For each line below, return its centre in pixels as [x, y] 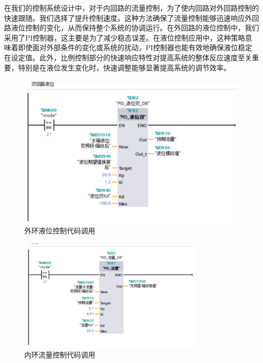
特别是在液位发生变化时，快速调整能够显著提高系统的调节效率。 [124, 67]
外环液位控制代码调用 [60, 231]
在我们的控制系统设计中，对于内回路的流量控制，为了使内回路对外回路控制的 [131, 8]
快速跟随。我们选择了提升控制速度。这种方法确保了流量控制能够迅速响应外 [128, 17]
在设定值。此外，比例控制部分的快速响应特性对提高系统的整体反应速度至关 [128, 57]
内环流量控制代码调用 [60, 355]
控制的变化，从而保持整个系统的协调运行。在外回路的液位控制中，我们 [142, 28]
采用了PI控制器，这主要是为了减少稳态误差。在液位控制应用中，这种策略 [125, 37]
